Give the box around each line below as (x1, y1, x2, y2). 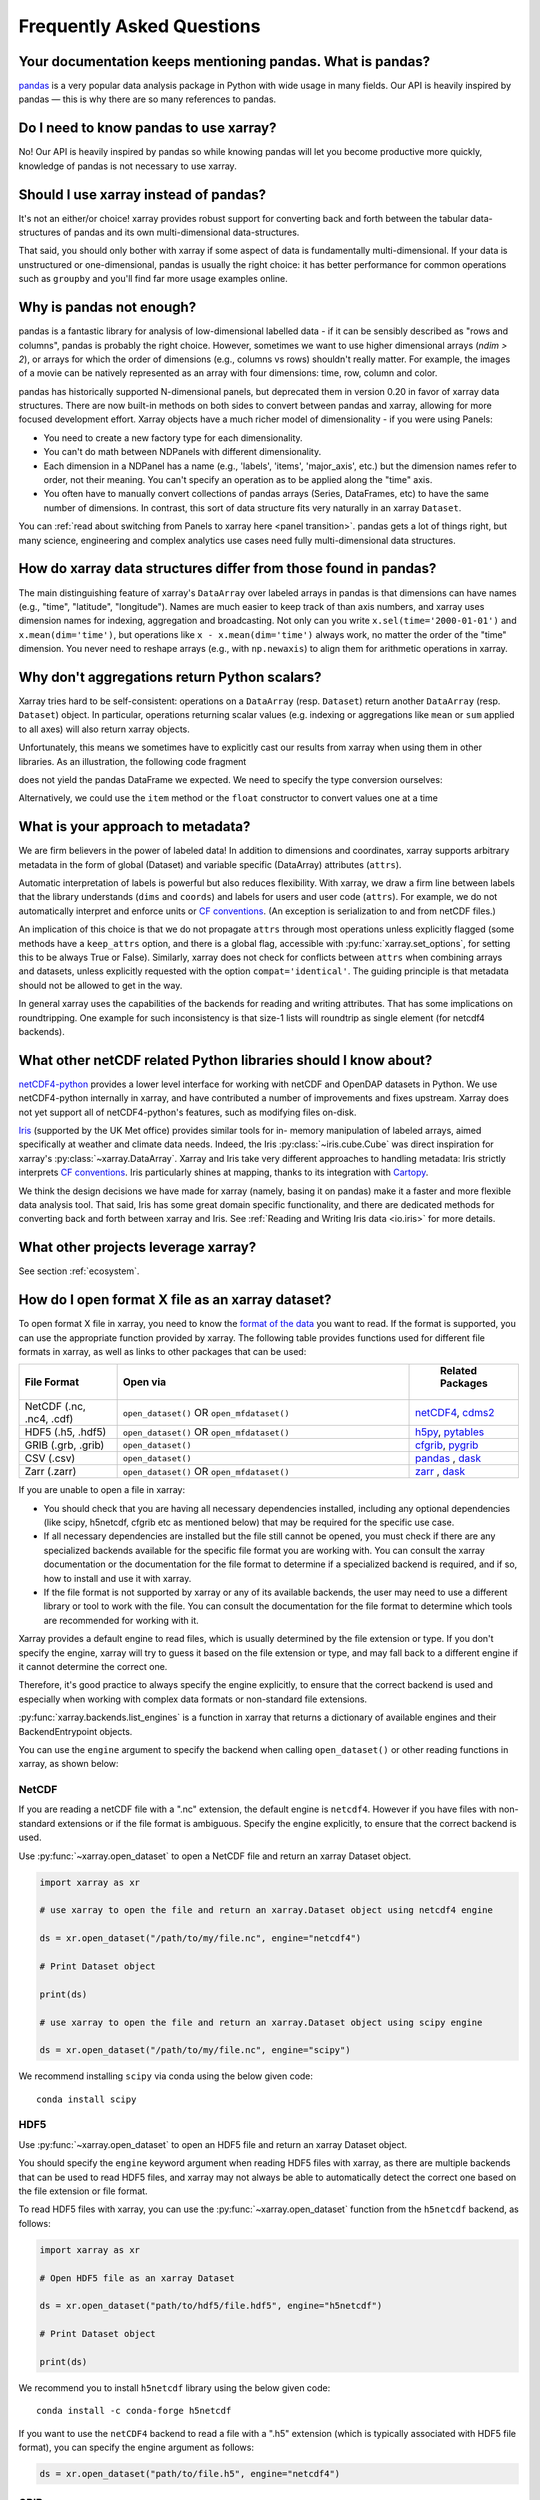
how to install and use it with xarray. (43, 1572, 192, 1584)
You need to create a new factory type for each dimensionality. (43, 431, 304, 444)
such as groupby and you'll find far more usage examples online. (18, 273, 289, 285)
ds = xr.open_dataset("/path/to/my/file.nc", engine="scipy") (39, 2045, 351, 2056)
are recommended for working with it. (43, 1614, 199, 1626)
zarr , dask (415, 1465, 465, 1479)
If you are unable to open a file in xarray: (18, 1484, 185, 1496)
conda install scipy (36, 2093, 137, 2105)
